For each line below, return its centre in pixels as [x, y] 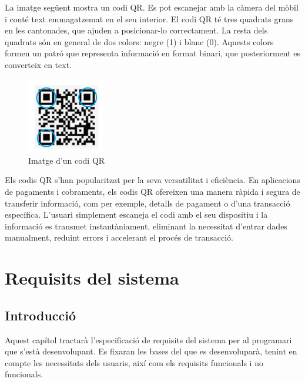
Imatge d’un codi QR [67, 160]
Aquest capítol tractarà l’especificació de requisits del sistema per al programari [148, 339]
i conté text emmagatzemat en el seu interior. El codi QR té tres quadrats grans [149, 18]
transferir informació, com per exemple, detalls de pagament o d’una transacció [148, 203]
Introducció [41, 315]
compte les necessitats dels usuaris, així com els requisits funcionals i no [134, 362]
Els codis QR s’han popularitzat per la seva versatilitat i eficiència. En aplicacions [152, 180]
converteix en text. [38, 64]
